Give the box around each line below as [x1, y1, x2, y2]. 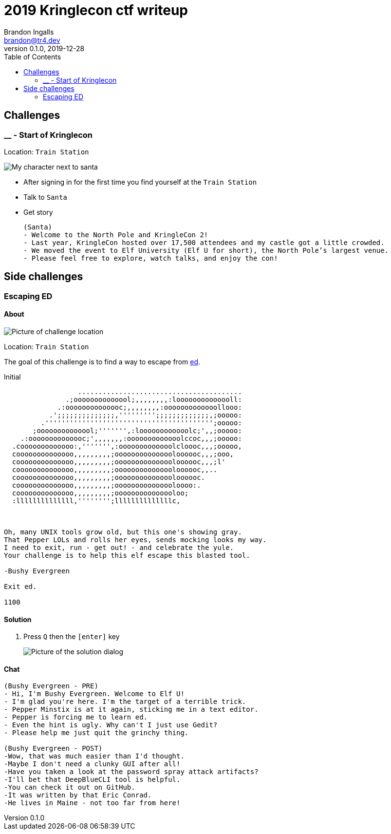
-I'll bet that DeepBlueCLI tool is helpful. [4, 776, 181, 784]
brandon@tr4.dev [4, 36, 60, 44]
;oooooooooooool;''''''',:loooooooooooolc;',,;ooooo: [33, 427, 242, 435]
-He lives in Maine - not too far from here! [4, 799, 181, 807]
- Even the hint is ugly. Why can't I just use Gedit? [4, 721, 218, 729]
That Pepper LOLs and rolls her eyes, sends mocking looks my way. [4, 536, 267, 544]
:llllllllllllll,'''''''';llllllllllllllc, [12, 497, 181, 505]
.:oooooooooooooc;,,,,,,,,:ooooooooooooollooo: [57, 403, 242, 412]
